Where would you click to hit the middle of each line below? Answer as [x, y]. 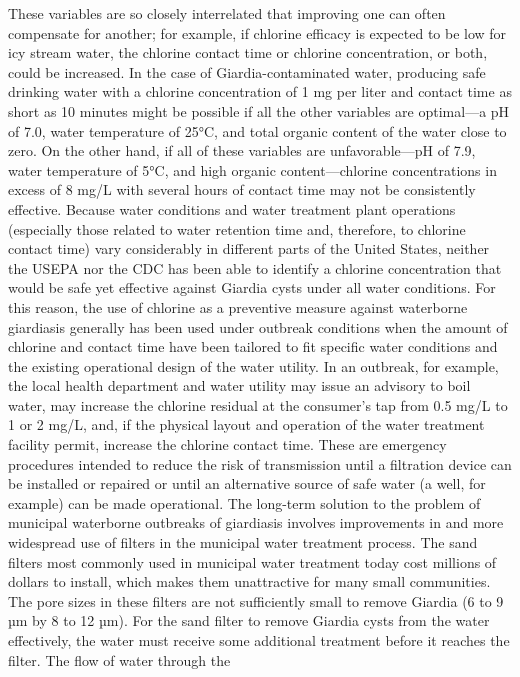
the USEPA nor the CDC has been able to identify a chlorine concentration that [255, 267]
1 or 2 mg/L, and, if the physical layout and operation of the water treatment [246, 424]
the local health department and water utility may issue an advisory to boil [239, 385]
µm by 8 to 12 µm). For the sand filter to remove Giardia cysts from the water [249, 620]
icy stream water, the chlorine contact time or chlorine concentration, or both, [248, 52]
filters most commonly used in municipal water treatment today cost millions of [252, 561]
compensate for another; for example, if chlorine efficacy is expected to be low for [257, 32]
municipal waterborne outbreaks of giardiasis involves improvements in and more [256, 522]
